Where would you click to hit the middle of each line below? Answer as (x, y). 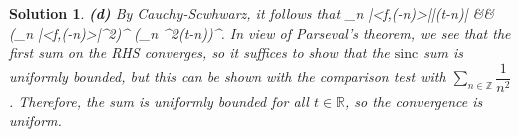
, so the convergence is (414, 100)
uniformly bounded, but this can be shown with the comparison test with (227, 76)
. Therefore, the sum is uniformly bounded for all (159, 100)
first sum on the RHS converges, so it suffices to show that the (199, 52)
